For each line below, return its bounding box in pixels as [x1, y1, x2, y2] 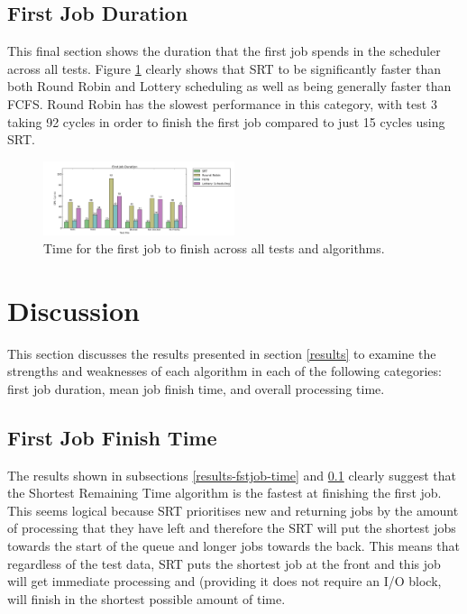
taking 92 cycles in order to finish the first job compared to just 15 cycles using [7, 112, 445, 131]
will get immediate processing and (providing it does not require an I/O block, [7, 572, 442, 591]
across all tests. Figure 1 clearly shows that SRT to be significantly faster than [7, 59, 442, 78]
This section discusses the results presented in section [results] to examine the [7, 344, 436, 362]
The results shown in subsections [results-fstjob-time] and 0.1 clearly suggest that [7, 465, 456, 484]
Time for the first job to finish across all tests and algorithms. [43, 238, 385, 257]
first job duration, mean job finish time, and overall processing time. [7, 379, 385, 398]
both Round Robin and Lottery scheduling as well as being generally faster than [7, 77, 452, 96]
